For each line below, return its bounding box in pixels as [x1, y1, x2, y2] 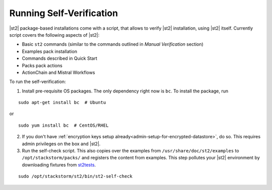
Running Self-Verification [9, 8, 118, 19]
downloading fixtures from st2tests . [22, 161, 96, 168]
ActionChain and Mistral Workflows [22, 69, 95, 75]
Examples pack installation [22, 48, 78, 54]
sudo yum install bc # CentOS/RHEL [18, 122, 109, 128]
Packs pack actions [22, 62, 62, 68]
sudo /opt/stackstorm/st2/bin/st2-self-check [18, 173, 133, 179]
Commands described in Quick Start [22, 55, 98, 61]
